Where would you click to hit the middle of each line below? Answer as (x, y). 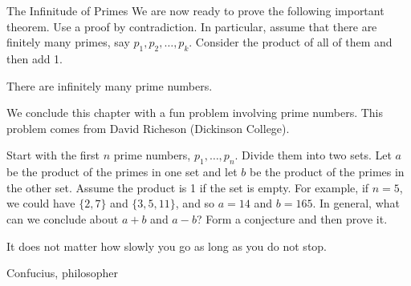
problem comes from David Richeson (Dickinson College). (148, 128)
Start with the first (53, 155)
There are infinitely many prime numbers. (110, 85)
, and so (195, 203)
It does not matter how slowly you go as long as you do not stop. (167, 246)
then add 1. (35, 58)
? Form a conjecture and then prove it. (292, 218)
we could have (41, 203)
